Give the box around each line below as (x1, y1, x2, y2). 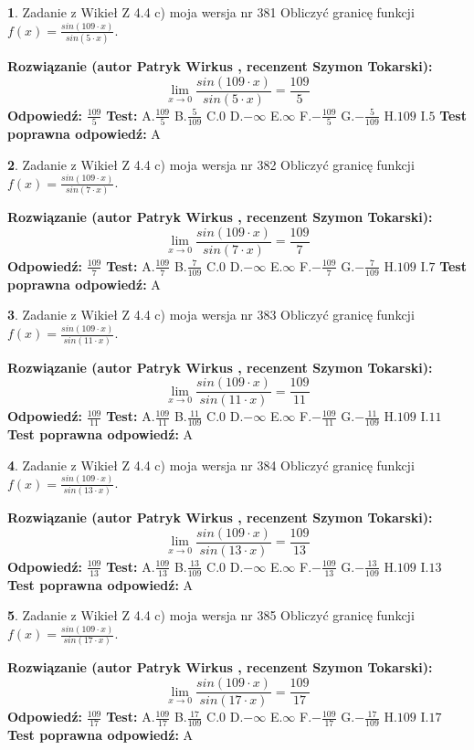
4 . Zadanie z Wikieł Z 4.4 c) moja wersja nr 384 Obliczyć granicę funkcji (7, 455, 415, 474)
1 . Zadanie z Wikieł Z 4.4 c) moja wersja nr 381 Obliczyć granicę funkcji (7, 3, 415, 21)
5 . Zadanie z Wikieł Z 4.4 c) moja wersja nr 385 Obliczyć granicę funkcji (7, 606, 415, 625)
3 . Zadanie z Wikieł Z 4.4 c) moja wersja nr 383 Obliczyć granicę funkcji (7, 305, 415, 324)
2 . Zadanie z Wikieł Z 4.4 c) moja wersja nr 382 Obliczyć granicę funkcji (7, 154, 415, 174)
